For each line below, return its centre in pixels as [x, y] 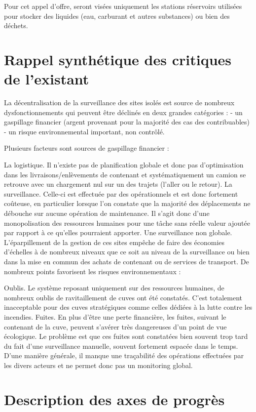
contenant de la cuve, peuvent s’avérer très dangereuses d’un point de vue [115, 326]
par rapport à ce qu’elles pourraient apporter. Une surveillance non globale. [118, 232]
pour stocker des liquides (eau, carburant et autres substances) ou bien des [117, 16]
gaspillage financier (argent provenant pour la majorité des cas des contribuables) [127, 122]
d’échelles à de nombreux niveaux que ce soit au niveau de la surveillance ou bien [127, 252]
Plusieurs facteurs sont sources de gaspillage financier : [87, 148]
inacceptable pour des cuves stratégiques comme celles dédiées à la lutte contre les [128, 307]
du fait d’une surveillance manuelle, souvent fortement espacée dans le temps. [121, 346]
